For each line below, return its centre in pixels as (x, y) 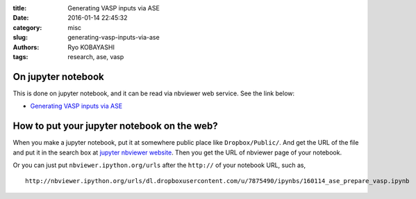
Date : (21, 18)
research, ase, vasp (96, 56)
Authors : (26, 47)
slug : (20, 38)
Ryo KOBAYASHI (91, 47)
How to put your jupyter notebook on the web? (115, 126)
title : (20, 8)
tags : (20, 56)
